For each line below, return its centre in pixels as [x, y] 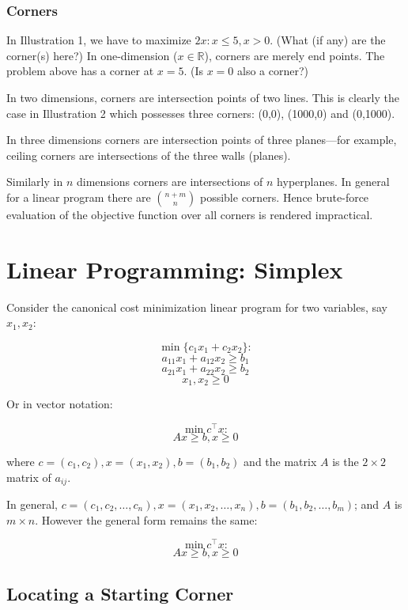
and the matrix [280, 461]
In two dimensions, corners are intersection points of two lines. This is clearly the [203, 97]
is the [346, 461]
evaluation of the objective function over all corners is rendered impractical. [190, 214]
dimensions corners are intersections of [170, 182]
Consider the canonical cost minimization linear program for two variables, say [197, 307]
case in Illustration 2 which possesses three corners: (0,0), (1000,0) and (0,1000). [201, 113]
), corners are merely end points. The [295, 55]
